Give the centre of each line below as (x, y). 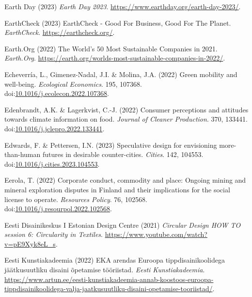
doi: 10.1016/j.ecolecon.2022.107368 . (57, 93)
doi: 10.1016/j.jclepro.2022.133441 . (55, 128)
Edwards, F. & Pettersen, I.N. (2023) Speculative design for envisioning (111, 145)
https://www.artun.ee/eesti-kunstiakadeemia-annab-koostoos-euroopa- (109, 279)
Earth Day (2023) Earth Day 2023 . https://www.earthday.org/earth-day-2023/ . (123, 6)
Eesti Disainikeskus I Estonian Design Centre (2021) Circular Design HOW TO (123, 225)
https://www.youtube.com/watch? (156, 234)
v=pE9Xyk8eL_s (30, 243)
